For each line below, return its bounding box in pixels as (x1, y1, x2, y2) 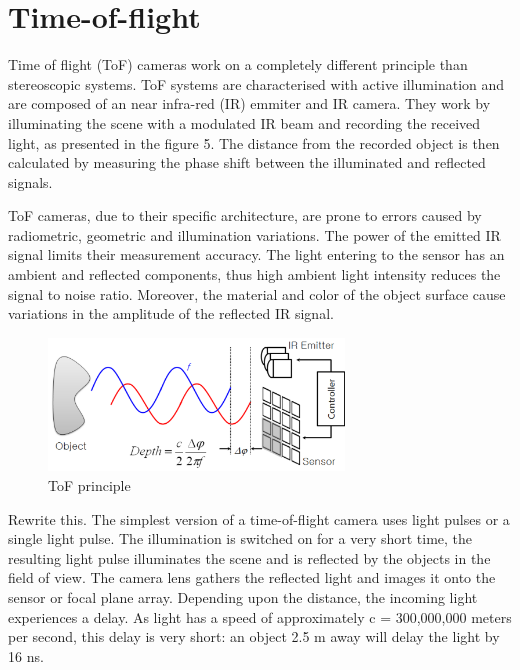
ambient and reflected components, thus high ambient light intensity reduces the (8, 264, 501, 285)
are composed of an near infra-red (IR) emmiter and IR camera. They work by (8, 93, 491, 114)
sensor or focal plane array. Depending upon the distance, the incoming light (8, 587, 478, 608)
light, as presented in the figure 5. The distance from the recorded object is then (8, 132, 500, 153)
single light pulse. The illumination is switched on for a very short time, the (8, 528, 473, 549)
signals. (8, 171, 53, 192)
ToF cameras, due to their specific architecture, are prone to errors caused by (8, 205, 482, 226)
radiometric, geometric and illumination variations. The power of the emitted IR (8, 224, 501, 245)
